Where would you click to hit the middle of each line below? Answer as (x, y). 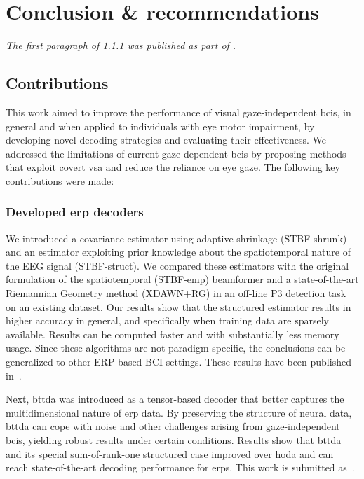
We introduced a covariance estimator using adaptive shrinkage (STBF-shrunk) (176, 238)
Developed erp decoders (75, 212)
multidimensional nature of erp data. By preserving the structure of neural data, (179, 412)
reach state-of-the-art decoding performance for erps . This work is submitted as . (180, 467)
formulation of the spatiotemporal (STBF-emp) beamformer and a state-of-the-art (182, 279)
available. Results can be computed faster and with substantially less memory (173, 334)
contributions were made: (60, 180)
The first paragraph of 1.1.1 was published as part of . (121, 45)
